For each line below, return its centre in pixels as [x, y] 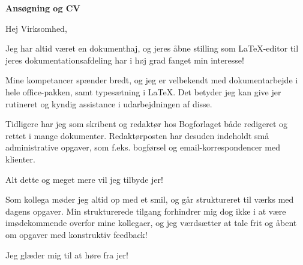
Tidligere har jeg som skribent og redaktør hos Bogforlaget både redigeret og [147, 124]
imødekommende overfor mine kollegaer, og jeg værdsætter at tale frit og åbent [151, 223]
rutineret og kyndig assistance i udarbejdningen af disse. [109, 103]
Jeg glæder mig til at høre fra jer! [67, 255]
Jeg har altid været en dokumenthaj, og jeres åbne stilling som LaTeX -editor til [152, 48]
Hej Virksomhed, [36, 28]
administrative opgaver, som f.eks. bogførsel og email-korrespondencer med [143, 147]
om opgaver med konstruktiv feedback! [76, 234]
